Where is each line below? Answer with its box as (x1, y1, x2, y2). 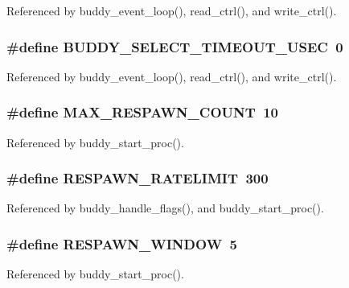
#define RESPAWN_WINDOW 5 (6, 233, 237, 253)
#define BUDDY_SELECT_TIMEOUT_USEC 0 (6, 36, 343, 56)
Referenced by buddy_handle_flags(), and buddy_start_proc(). (6, 200, 324, 216)
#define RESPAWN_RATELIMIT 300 (6, 168, 269, 188)
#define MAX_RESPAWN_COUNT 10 (6, 102, 279, 122)
